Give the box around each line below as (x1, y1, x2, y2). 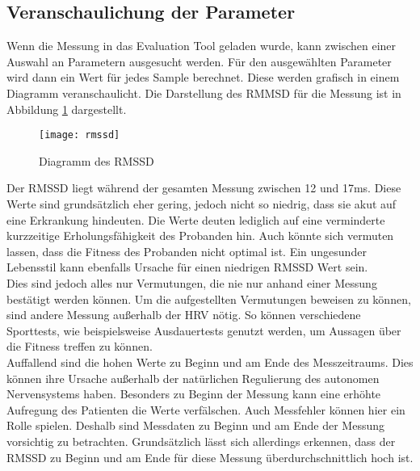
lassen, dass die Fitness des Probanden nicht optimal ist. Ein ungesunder (6, 242, 367, 259)
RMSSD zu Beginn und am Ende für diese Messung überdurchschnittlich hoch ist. (6, 448, 414, 465)
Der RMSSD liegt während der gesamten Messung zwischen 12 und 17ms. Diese (6, 179, 401, 196)
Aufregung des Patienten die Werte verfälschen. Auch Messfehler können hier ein (6, 401, 405, 418)
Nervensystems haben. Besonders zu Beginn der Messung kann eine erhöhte (6, 385, 381, 402)
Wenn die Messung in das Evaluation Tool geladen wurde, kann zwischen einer (6, 37, 397, 54)
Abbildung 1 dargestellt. (6, 100, 127, 117)
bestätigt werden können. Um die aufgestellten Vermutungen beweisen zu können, (6, 290, 411, 307)
